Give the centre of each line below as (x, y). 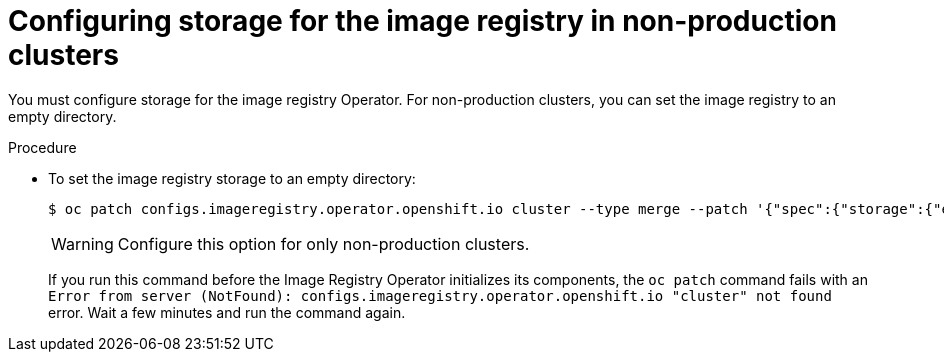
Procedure (42, 147)
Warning (82, 243)
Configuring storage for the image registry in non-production (422, 21)
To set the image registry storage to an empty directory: (232, 178)
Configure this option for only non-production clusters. (323, 243)
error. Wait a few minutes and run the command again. (227, 312)
